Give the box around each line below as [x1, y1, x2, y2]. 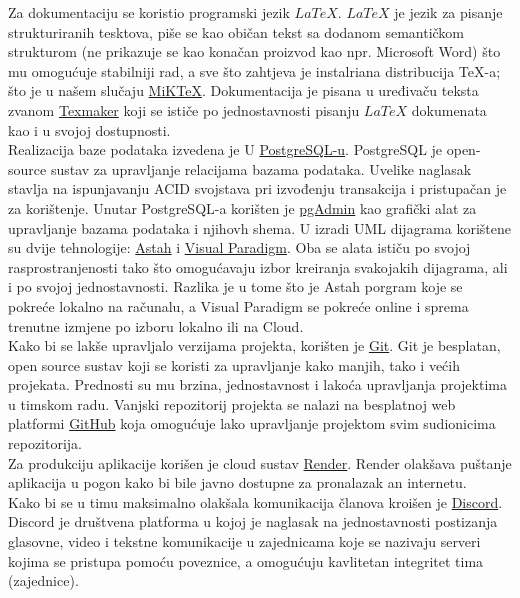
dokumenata [411, 99, 487, 120]
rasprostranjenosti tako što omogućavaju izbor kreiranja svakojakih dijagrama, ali [8, 256, 508, 277]
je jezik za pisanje [394, 2, 503, 22]
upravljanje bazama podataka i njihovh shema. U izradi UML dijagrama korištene [8, 217, 512, 238]
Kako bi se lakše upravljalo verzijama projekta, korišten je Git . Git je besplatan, [8, 335, 501, 356]
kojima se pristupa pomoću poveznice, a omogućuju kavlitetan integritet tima [8, 550, 484, 571]
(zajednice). [8, 570, 79, 591]
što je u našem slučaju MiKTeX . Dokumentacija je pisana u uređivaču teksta [8, 80, 479, 101]
